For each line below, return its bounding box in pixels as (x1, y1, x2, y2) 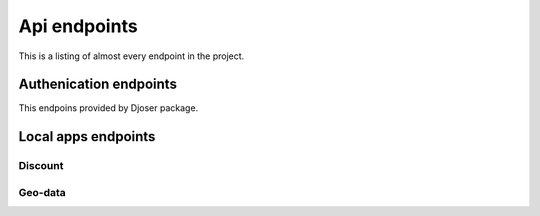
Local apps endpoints (18, 128, 156, 145)
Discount (18, 159, 64, 173)
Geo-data (18, 185, 67, 199)
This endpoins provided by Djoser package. (18, 102, 199, 114)
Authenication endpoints (18, 76, 177, 93)
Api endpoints (18, 15, 139, 37)
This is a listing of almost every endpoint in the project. (18, 50, 245, 62)
